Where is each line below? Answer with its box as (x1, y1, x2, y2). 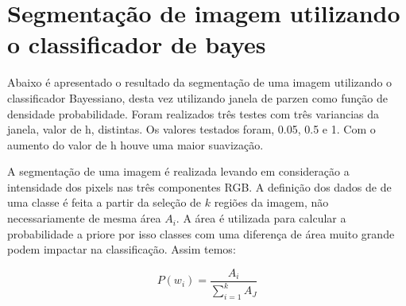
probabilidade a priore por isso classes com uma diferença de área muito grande (7, 225, 395, 242)
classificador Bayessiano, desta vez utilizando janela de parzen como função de (7, 89, 388, 106)
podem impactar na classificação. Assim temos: (7, 241, 236, 258)
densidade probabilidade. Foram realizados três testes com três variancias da (7, 105, 380, 122)
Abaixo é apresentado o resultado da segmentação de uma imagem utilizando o (7, 74, 392, 91)
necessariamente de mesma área (7, 210, 161, 227)
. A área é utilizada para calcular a (176, 210, 346, 227)
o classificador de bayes (7, 28, 266, 60)
